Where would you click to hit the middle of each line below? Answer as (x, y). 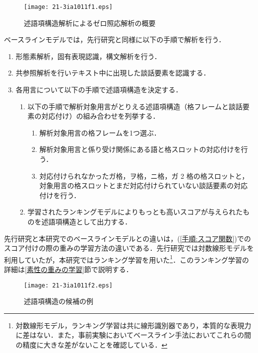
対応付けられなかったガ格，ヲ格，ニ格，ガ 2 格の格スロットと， (144, 176)
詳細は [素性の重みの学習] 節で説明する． (68, 269)
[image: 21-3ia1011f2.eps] (68, 285)
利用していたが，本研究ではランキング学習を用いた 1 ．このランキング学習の (127, 259)
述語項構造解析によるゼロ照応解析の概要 (90, 23)
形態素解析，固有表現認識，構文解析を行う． (88, 56)
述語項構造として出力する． (87, 221)
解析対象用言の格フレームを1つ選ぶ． (100, 132)
